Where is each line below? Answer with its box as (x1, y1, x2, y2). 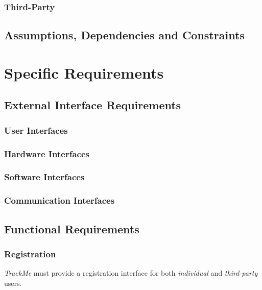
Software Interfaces (4, 171, 85, 183)
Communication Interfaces (4, 194, 115, 207)
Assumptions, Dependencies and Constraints (4, 27, 245, 43)
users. (4, 277, 22, 288)
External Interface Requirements (4, 97, 181, 113)
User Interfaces (4, 124, 68, 136)
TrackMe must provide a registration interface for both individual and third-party (4, 268, 258, 278)
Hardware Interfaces (4, 147, 89, 160)
